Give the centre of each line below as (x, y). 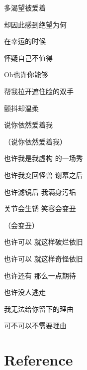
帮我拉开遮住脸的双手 (39, 91)
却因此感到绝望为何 (35, 24)
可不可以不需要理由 (35, 325)
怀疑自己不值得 (28, 58)
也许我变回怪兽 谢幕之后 (43, 175)
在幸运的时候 (25, 41)
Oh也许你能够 (26, 74)
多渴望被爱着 (25, 7)
